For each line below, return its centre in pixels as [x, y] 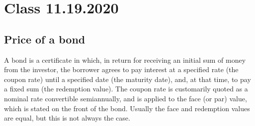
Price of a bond [45, 39]
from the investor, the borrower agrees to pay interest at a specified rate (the [121, 69]
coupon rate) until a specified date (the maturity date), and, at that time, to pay [127, 79]
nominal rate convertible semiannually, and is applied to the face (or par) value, [126, 98]
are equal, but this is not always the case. [67, 118]
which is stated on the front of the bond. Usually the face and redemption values [127, 108]
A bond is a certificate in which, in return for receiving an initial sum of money [125, 60]
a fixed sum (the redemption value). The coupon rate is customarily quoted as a [126, 89]
